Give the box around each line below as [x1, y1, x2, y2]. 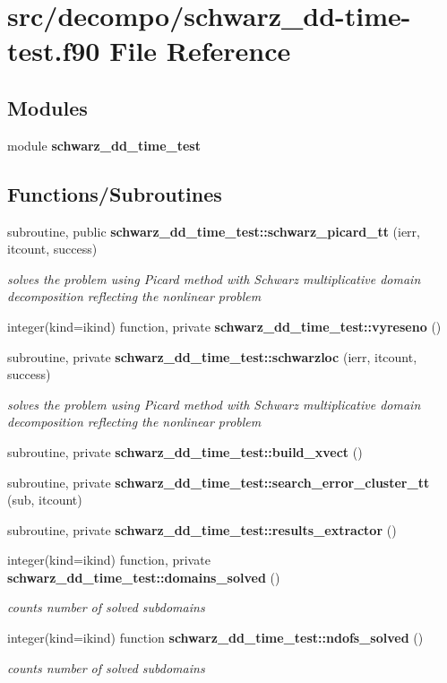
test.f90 [7, 32, 100, 69]
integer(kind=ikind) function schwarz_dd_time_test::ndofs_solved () [7, 628, 424, 647]
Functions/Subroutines [7, 179, 222, 207]
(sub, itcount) [7, 490, 82, 509]
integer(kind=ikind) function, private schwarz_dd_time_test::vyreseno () [7, 316, 442, 335]
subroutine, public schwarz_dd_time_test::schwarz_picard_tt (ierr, [7, 221, 420, 240]
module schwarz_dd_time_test [7, 135, 201, 154]
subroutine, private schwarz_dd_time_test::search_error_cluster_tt [7, 472, 430, 491]
